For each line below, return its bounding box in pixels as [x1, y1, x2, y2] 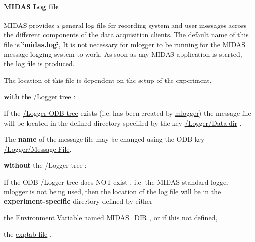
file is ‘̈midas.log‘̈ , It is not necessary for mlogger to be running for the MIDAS [4, 39, 246, 49]
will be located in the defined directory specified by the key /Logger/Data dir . [4, 117, 242, 128]
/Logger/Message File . [4, 143, 72, 154]
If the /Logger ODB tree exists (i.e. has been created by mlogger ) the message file [4, 108, 251, 118]
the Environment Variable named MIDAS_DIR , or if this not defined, [4, 212, 218, 222]
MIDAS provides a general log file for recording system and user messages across [4, 20, 247, 30]
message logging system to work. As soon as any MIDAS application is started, [4, 49, 242, 59]
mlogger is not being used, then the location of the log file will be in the [4, 186, 221, 196]
